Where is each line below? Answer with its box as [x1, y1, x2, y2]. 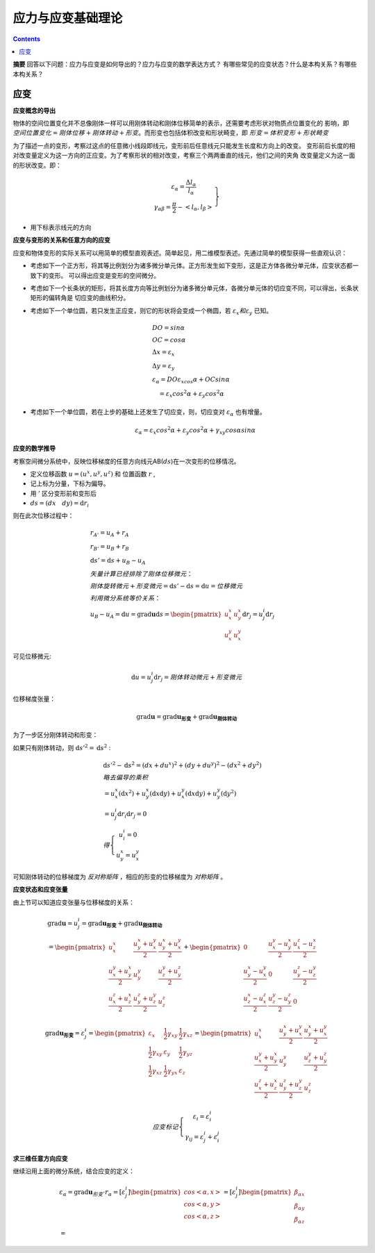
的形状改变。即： [12, 160, 62, 169]
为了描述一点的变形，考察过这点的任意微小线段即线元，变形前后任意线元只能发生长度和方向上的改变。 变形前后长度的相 [12, 141, 356, 149]
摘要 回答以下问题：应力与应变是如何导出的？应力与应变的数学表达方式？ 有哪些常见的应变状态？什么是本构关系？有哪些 [12, 60, 357, 69]
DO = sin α [151, 324, 185, 331]
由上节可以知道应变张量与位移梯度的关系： [12, 898, 135, 906]
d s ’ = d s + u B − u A [90, 556, 146, 566]
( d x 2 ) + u [118, 788, 147, 797]
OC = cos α [151, 335, 187, 344]
